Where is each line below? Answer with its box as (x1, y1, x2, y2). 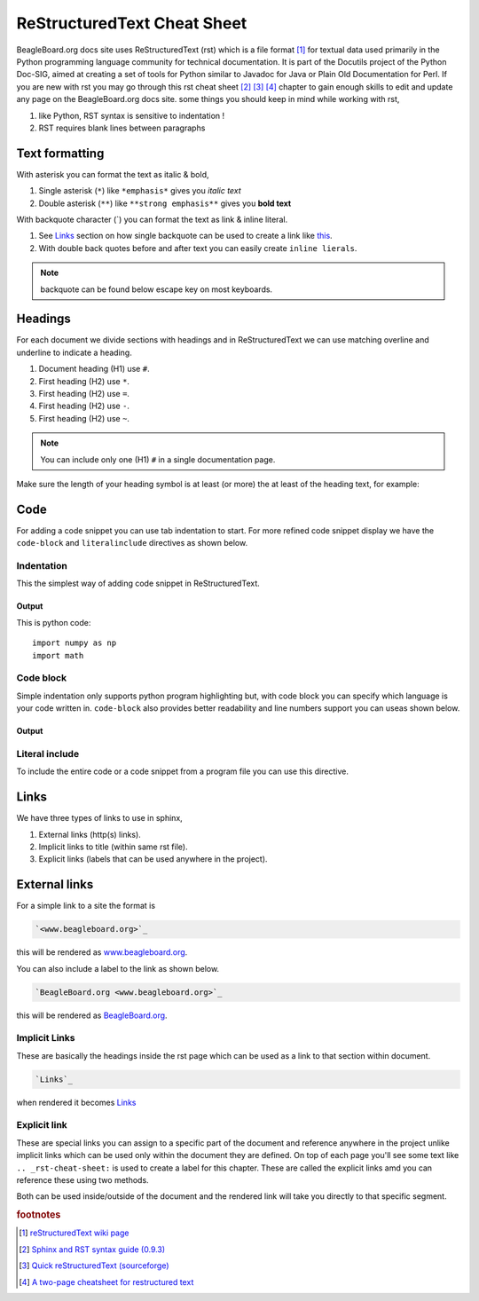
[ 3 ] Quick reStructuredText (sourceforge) (19, 1260, 169, 1271)
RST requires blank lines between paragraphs (38, 122, 206, 133)
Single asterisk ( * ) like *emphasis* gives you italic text (38, 185, 241, 196)
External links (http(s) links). (38, 829, 141, 840)
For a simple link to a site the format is (16, 901, 155, 911)
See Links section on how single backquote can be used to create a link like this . (38, 231, 333, 241)
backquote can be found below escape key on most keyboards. (40, 284, 273, 295)
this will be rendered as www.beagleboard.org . (16, 947, 188, 958)
